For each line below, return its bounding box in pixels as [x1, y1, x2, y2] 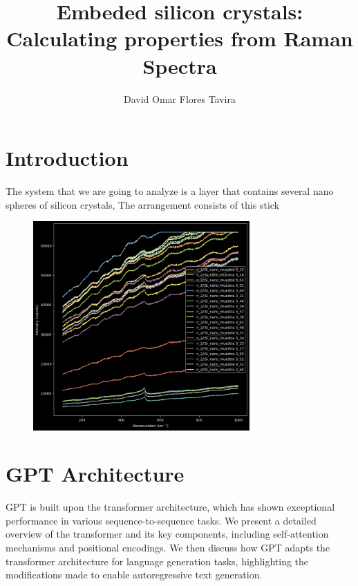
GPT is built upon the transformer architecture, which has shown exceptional [6, 500, 335, 514]
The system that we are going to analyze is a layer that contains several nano [6, 184, 334, 198]
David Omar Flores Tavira [124, 91, 236, 106]
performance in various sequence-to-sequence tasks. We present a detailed [6, 513, 317, 527]
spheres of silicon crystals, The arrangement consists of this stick [6, 197, 279, 211]
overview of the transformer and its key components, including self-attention [6, 527, 329, 541]
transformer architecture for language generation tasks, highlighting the [6, 554, 309, 568]
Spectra [142, 51, 217, 79]
